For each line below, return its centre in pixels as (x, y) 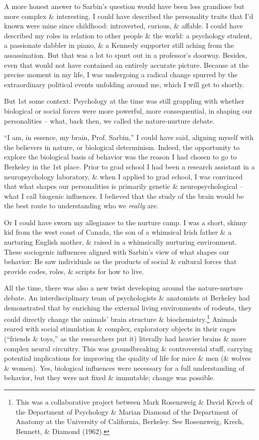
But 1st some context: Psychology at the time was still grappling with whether (124, 101)
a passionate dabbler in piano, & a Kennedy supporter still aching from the (119, 45)
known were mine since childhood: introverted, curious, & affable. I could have (124, 26)
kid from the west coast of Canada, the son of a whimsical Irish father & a (118, 232)
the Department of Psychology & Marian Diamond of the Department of (127, 411)
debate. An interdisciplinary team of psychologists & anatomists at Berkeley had (127, 298)
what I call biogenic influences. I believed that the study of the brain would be (124, 196)
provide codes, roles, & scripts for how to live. (74, 271)
